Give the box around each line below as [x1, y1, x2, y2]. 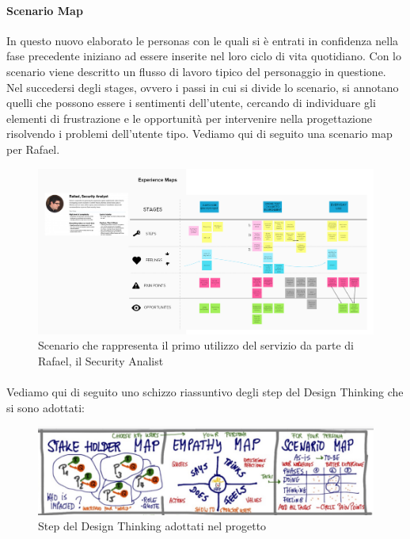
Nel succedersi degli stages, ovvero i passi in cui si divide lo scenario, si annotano [6, 78, 399, 95]
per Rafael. [6, 140, 60, 157]
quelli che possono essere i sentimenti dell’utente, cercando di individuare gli [6, 94, 376, 111]
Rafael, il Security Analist [38, 353, 164, 369]
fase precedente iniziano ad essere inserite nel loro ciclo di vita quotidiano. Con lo [6, 48, 401, 64]
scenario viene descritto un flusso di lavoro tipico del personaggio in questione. [6, 63, 386, 79]
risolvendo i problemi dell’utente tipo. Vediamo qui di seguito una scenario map [6, 125, 393, 142]
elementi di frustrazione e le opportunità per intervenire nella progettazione [6, 109, 372, 126]
